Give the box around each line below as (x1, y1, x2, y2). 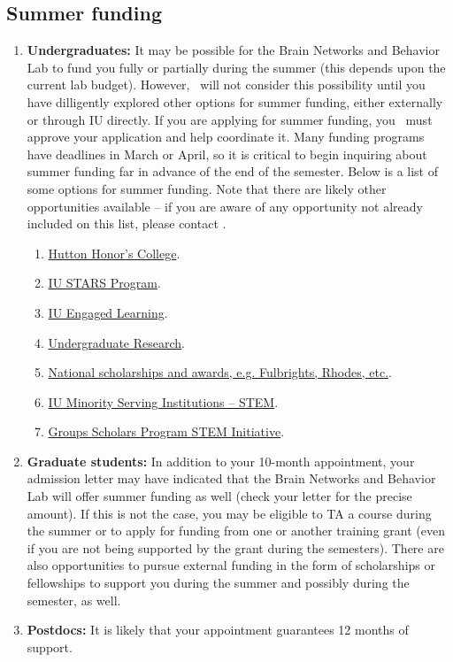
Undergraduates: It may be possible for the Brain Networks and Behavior (27, 41, 440, 59)
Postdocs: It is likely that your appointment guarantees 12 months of (27, 620, 409, 639)
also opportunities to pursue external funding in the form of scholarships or (27, 556, 435, 574)
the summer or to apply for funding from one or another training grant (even (27, 521, 445, 540)
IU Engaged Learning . (48, 303, 168, 321)
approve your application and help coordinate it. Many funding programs (27, 127, 425, 146)
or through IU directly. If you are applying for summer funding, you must (27, 110, 433, 128)
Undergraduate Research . (48, 333, 185, 351)
